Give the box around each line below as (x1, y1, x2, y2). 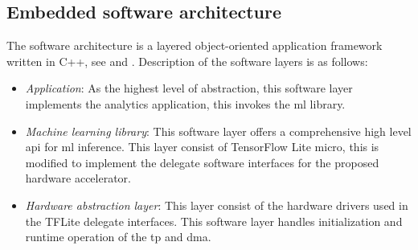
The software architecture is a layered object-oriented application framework (6, 37, 383, 54)
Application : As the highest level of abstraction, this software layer (25, 80, 353, 96)
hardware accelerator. (25, 170, 132, 186)
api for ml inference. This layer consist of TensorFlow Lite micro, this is (25, 138, 379, 155)
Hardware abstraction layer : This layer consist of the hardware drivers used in (25, 196, 408, 213)
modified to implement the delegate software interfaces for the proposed (25, 154, 379, 170)
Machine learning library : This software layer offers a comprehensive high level (25, 122, 412, 139)
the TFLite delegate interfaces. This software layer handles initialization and (25, 212, 403, 229)
